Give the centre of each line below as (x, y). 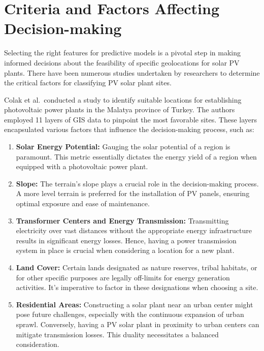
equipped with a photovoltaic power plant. (82, 166)
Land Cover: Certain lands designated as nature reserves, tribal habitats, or (137, 267)
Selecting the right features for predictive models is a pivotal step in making (122, 53)
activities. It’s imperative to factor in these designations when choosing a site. (137, 287)
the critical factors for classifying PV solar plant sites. (88, 83)
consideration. (38, 344)
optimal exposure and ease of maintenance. (83, 203)
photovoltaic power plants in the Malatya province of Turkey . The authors (120, 109)
